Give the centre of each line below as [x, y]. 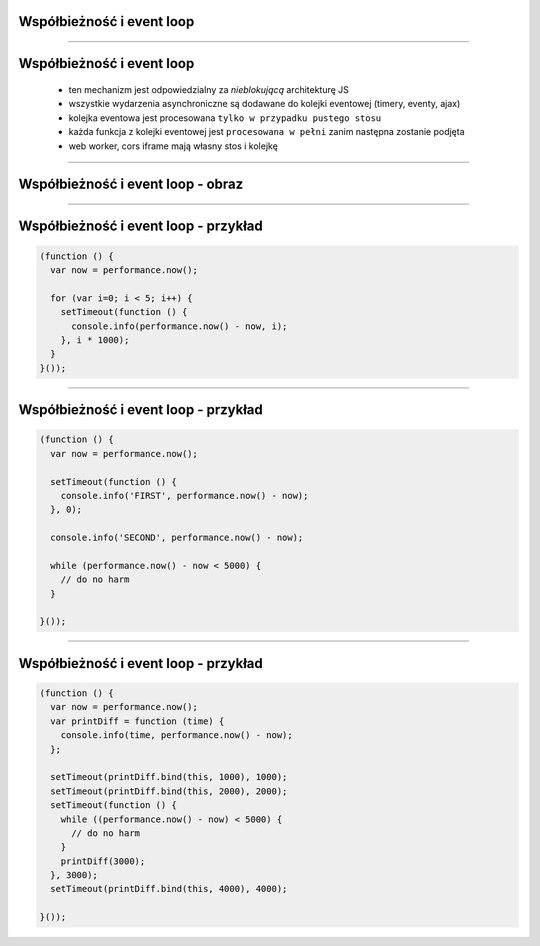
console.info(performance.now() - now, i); [179, 326]
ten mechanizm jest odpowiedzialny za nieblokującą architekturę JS [209, 90]
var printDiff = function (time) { [137, 721]
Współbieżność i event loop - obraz [131, 184]
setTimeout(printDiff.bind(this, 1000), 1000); [169, 777]
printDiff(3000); [103, 861]
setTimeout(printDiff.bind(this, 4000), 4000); [169, 889]
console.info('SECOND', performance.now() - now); [177, 538]
